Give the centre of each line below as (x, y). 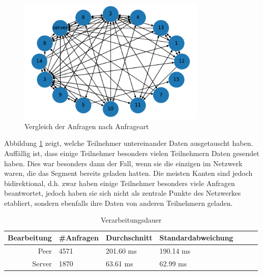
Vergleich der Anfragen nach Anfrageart (87, 126)
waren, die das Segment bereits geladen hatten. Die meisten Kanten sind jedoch (128, 173)
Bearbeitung (30, 238)
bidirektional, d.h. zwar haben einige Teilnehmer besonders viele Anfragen (120, 183)
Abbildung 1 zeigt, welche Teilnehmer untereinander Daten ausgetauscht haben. (129, 143)
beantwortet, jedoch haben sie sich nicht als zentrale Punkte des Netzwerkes (123, 193)
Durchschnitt (129, 238)
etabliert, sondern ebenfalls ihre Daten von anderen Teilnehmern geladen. (119, 203)
